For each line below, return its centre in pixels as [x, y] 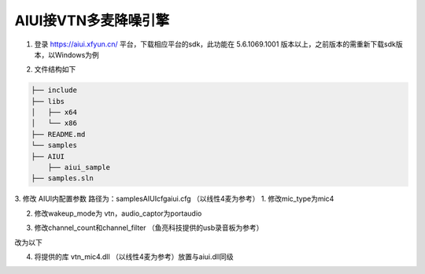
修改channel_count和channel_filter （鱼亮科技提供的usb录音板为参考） [149, 228]
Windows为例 [77, 54]
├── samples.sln [63, 178]
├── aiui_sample [79, 168]
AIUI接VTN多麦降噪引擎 [92, 20]
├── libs [48, 101]
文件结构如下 [55, 69]
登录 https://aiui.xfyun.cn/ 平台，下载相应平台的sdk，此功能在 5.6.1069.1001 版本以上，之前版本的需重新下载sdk [215, 44]
